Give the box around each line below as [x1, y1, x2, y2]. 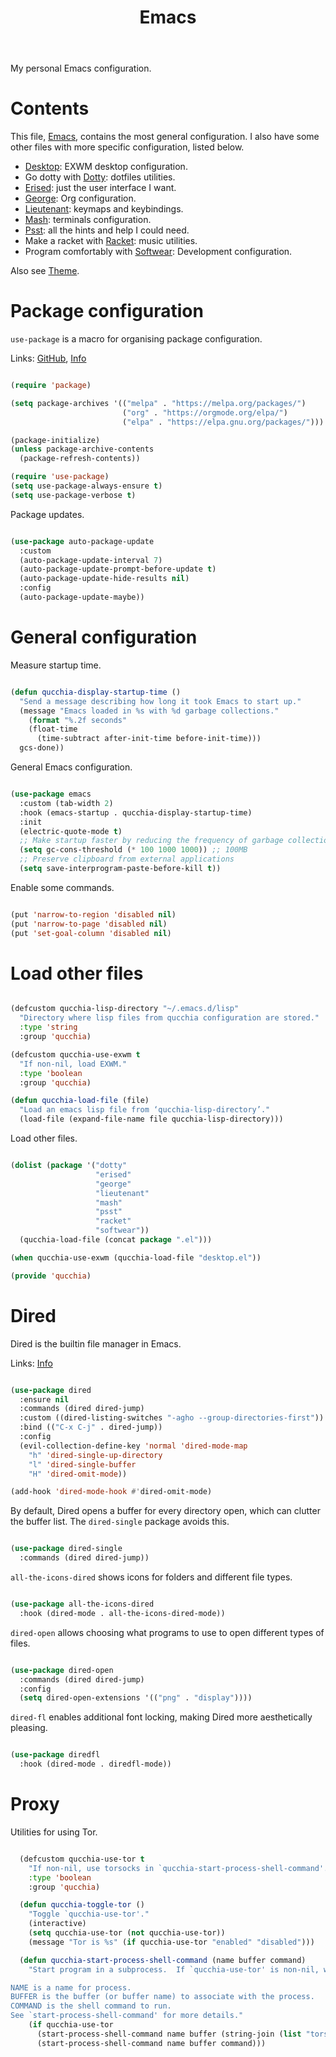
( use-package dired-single [10, 1544, 123, 1554]
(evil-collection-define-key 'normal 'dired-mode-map [19, 1441, 248, 1451]
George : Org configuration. [24, 192, 137, 205]
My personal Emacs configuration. [10, 62, 152, 75]
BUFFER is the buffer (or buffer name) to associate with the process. [10, 1992, 315, 2002]
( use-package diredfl [10, 1750, 101, 1760]
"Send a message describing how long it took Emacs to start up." [19, 696, 302, 706]
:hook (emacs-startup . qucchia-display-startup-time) [19, 807, 253, 818]
